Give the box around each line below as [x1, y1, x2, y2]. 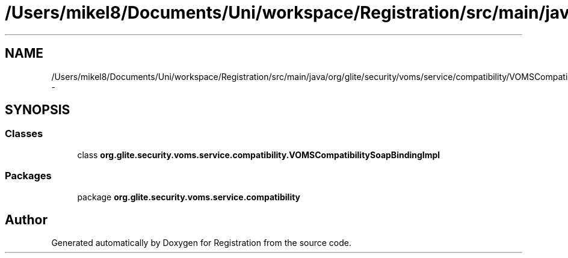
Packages [5, 170, 52, 182]
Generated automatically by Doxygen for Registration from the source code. [51, 238, 352, 248]
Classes [5, 127, 43, 140]
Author [5, 212, 48, 227]
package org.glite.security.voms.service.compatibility [77, 191, 301, 202]
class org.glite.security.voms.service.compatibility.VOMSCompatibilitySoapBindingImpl [77, 149, 440, 160]
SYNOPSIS [5, 102, 70, 118]
